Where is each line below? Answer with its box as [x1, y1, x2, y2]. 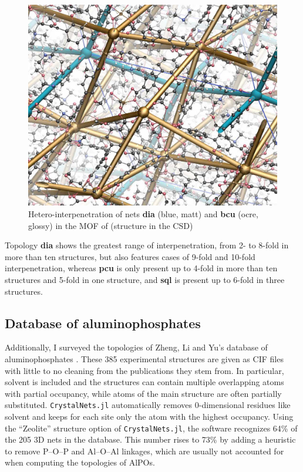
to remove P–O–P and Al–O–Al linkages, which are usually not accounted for [5, 444, 284, 457]
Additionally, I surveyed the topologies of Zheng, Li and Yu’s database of [5, 341, 268, 353]
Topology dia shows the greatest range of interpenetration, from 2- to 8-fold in [5, 239, 289, 251]
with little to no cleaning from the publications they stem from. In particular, [5, 364, 284, 376]
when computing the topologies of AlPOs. [5, 456, 155, 468]
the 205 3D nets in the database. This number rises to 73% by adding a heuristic [5, 433, 296, 446]
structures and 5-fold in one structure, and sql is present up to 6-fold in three [5, 273, 285, 285]
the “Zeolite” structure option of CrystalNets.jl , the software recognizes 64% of [5, 422, 298, 434]
